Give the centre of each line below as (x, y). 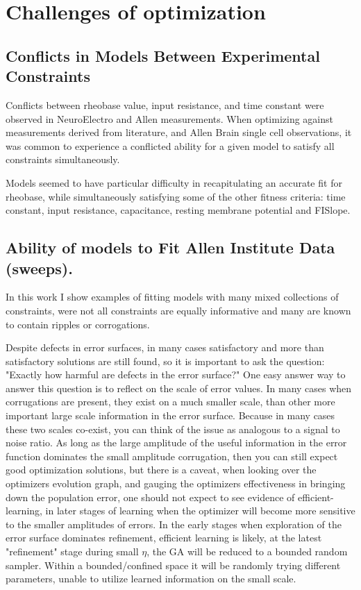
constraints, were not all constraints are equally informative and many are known (178, 310)
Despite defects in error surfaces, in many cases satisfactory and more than (165, 347)
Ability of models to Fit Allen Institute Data (170, 247)
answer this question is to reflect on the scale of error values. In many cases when (179, 388)
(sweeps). (39, 268)
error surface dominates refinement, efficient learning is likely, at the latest (164, 538)
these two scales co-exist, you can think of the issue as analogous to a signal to (173, 429)
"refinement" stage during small (72, 551)
